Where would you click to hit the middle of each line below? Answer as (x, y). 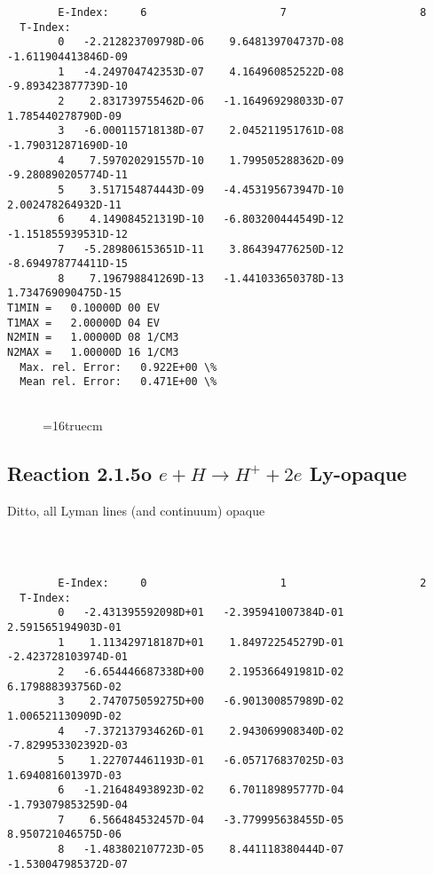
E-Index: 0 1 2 (242, 583)
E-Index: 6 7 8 (242, 12)
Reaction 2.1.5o (79, 473)
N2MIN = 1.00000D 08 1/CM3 (93, 338)
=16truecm (73, 425)
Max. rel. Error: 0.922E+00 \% (118, 367)
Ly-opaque (358, 473)
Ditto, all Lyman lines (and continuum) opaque (136, 510)
